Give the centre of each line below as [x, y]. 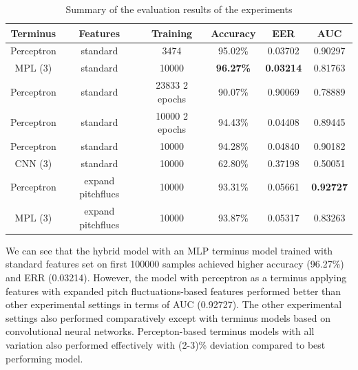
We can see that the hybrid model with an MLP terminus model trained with [169, 250]
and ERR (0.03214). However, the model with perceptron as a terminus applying [176, 277]
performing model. [44, 358]
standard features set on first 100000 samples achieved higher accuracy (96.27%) [175, 264]
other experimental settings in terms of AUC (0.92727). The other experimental [174, 304]
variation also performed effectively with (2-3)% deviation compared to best [166, 344]
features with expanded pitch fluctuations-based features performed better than [173, 291]
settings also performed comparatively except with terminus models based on [168, 317]
